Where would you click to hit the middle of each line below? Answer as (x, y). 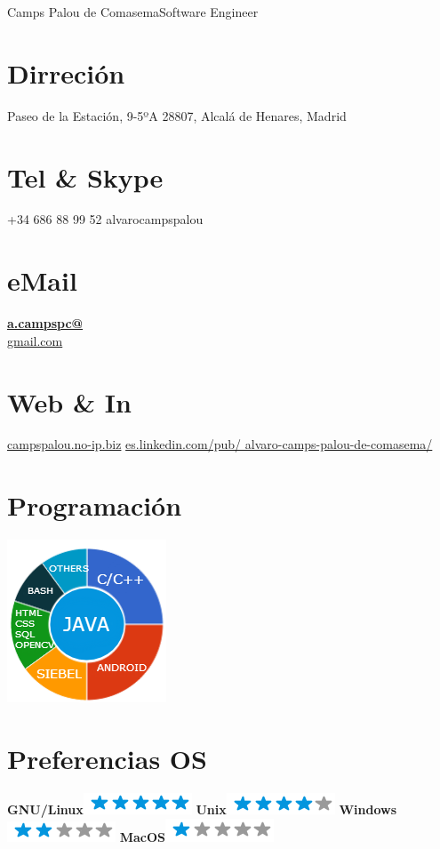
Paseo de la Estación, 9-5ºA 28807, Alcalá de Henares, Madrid (177, 115)
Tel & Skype (85, 176)
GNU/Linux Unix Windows (202, 809)
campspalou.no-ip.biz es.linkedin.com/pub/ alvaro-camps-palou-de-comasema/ (220, 444)
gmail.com (35, 340)
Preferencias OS (107, 758)
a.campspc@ (45, 323)
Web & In (69, 401)
